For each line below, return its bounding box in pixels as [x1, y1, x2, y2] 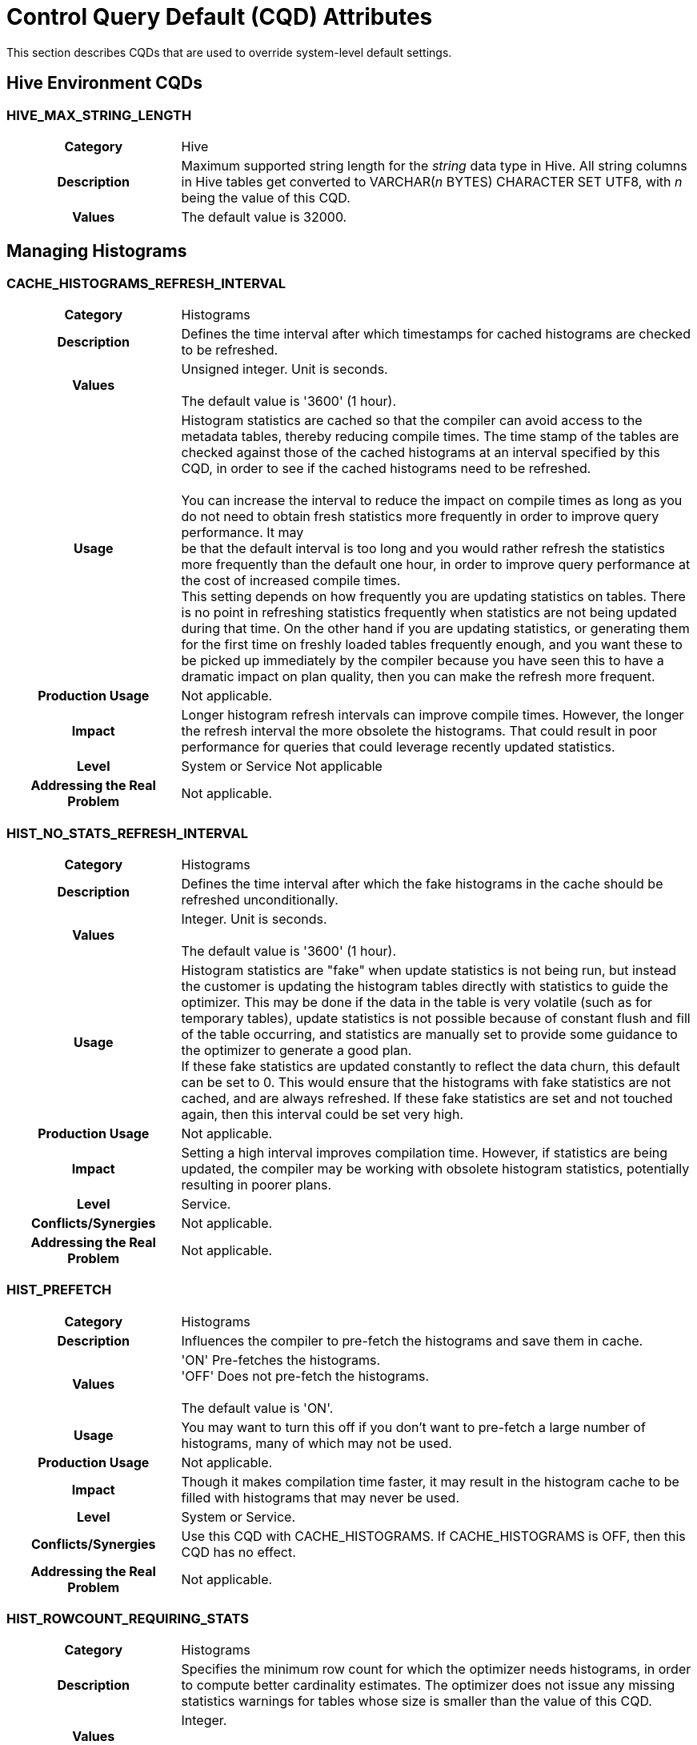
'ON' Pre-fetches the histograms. [181, 1351, 381, 1368]
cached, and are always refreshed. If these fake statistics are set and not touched [181, 1089, 673, 1106]
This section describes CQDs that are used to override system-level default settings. [6, 45, 452, 59]
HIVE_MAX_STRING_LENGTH [6, 106, 192, 123]
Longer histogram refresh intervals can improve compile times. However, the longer [181, 707, 684, 724]
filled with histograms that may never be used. [181, 1489, 460, 1506]
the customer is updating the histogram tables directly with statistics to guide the [181, 977, 669, 994]
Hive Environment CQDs [6, 73, 203, 94]
